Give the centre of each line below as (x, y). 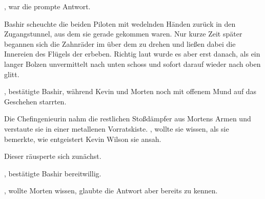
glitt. (12, 74)
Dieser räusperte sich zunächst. (53, 156)
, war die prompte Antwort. (47, 6)
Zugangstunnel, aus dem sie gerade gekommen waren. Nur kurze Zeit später (123, 34)
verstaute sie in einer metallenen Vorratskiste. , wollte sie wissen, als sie (117, 128)
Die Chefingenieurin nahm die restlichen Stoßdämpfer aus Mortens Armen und (128, 119)
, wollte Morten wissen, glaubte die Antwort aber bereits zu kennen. (111, 191)
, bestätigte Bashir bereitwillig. (53, 173)
